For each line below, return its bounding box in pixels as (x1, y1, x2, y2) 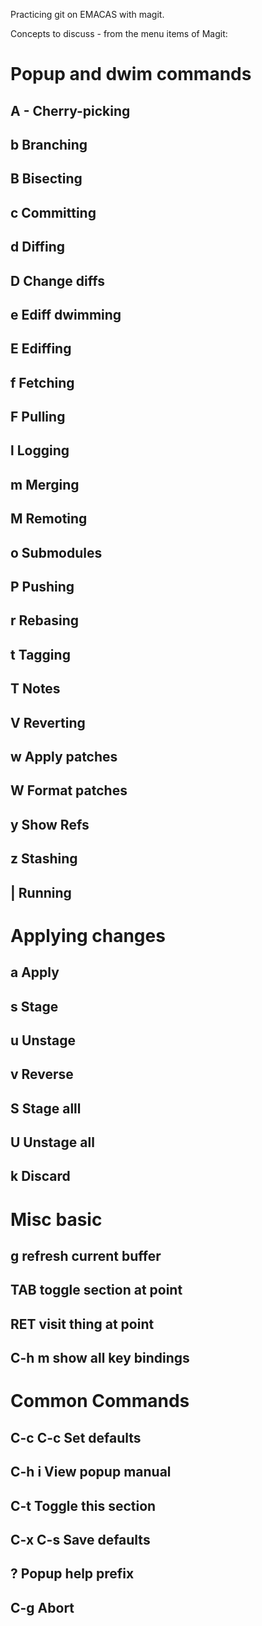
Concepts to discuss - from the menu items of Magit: (10, 28, 228, 39)
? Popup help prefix (10, 1565, 135, 1583)
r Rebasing (10, 612, 79, 629)
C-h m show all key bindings (10, 1350, 190, 1367)
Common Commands (10, 1390, 190, 1413)
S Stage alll (10, 1100, 82, 1117)
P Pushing (10, 579, 75, 596)
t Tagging (10, 646, 71, 663)
